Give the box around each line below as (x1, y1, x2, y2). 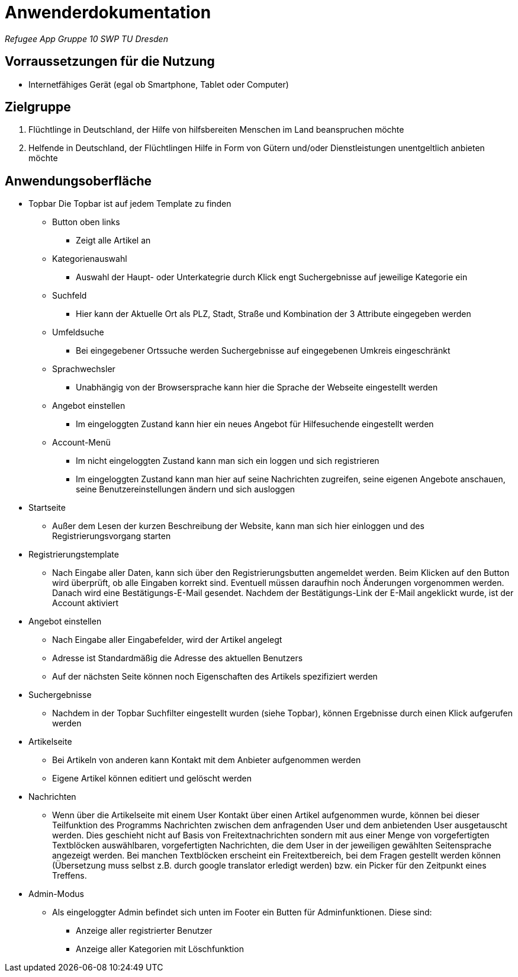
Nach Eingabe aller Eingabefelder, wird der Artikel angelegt (52, 635, 282, 645)
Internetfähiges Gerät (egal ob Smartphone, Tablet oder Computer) (28, 79, 289, 89)
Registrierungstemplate (28, 549, 119, 560)
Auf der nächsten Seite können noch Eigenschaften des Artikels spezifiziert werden (52, 671, 378, 682)
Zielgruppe (5, 100, 71, 115)
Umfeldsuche (52, 327, 104, 338)
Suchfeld (52, 290, 87, 301)
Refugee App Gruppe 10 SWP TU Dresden (5, 33, 168, 44)
